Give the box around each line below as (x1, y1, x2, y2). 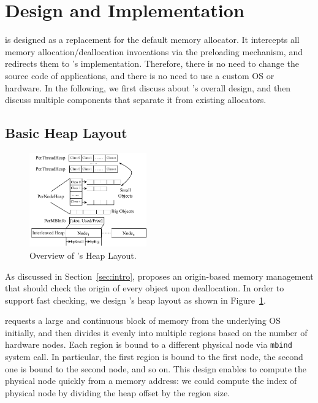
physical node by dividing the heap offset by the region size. (5, 386, 230, 399)
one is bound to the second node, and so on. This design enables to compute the (5, 362, 306, 375)
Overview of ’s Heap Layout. (29, 248, 137, 261)
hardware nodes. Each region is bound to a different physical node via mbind (5, 338, 292, 351)
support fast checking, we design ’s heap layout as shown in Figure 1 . (5, 293, 266, 306)
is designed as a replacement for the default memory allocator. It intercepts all (5, 33, 300, 46)
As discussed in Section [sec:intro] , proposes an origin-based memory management (5, 269, 314, 282)
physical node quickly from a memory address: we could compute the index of (5, 374, 297, 387)
